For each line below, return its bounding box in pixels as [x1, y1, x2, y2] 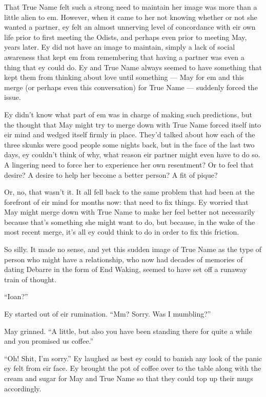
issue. [4, 92, 21, 102]
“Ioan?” [4, 291, 28, 302]
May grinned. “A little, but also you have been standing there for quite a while [4, 325, 252, 336]
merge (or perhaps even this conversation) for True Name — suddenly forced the [4, 81, 258, 92]
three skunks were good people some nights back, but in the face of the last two [4, 139, 255, 150]
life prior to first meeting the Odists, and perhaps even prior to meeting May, [4, 31, 247, 42]
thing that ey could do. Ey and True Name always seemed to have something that [4, 61, 262, 72]
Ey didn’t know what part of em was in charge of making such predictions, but [4, 109, 252, 119]
